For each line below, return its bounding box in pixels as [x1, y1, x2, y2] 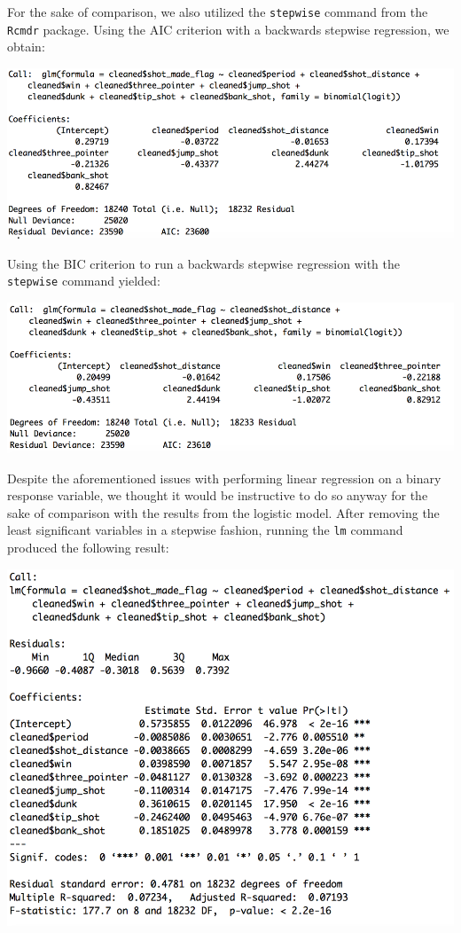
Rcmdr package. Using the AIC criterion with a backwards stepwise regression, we [7, 20, 449, 38]
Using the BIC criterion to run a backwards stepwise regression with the [7, 254, 401, 272]
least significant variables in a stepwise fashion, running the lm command [7, 521, 403, 539]
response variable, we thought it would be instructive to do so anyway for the [7, 486, 428, 505]
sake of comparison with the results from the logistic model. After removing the [7, 503, 440, 521]
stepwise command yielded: [7, 271, 160, 290]
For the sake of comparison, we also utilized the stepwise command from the [7, 3, 428, 20]
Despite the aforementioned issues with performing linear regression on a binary [7, 468, 441, 487]
